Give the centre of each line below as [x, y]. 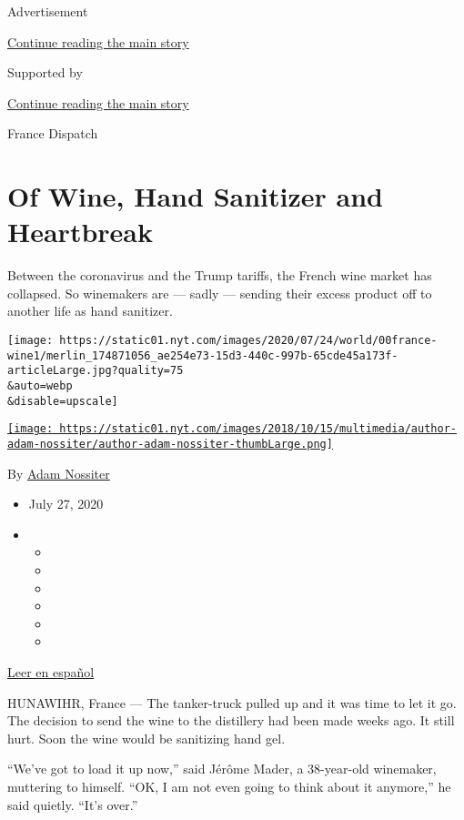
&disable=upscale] [63, 401]
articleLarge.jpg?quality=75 [96, 371]
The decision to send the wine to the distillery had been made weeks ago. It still [231, 720]
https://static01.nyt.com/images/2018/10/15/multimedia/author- [258, 429]
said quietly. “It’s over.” [73, 804]
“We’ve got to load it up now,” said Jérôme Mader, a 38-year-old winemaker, [222, 769]
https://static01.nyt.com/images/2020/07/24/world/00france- [248, 341]
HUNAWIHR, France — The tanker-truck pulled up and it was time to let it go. [232, 702]
